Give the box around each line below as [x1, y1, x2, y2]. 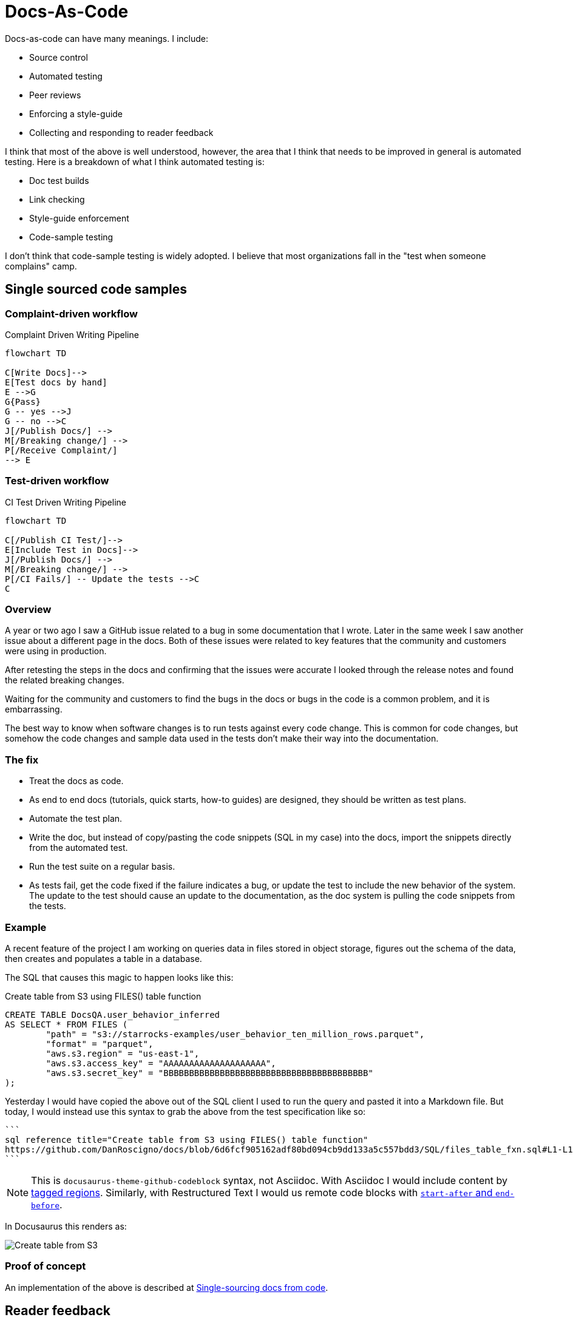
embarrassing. [5, 704, 63, 715]
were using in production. [5, 646, 107, 657]
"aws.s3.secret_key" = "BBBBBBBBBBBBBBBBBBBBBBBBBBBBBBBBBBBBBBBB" [46, 1068, 373, 1078]
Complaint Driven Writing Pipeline [5, 329, 139, 340]
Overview [5, 603, 52, 616]
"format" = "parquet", [46, 1038, 154, 1049]
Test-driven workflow [5, 475, 109, 487]
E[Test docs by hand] [5, 377, 107, 387]
